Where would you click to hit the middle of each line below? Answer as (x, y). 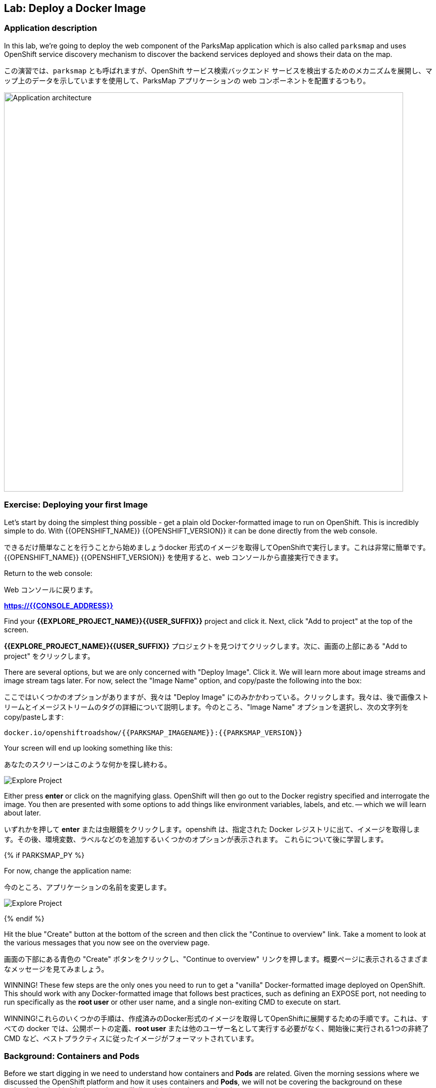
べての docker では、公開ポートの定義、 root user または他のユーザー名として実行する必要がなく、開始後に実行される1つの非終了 (217, 1028)
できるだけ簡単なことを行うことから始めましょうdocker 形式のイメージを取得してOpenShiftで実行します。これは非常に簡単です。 (217, 547)
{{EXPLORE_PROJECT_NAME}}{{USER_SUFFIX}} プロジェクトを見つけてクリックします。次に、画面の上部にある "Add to (206, 646)
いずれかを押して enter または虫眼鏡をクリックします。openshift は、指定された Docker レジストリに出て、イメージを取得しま (212, 829)
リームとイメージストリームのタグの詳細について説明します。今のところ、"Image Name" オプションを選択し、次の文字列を (207, 707)
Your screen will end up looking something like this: (88, 748)
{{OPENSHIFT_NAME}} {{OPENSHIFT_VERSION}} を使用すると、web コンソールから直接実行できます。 (173, 557)
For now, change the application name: (68, 870)
